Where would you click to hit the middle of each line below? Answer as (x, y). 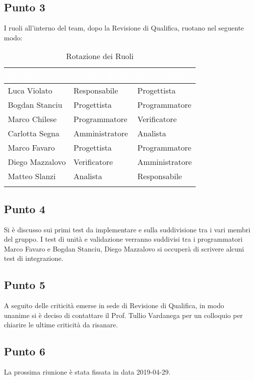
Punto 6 (25, 351)
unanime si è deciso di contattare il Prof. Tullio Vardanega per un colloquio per (124, 315)
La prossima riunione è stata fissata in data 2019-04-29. (87, 372)
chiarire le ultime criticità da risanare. (61, 325)
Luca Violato (30, 91)
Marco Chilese (32, 119)
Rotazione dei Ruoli (100, 56)
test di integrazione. (34, 258)
